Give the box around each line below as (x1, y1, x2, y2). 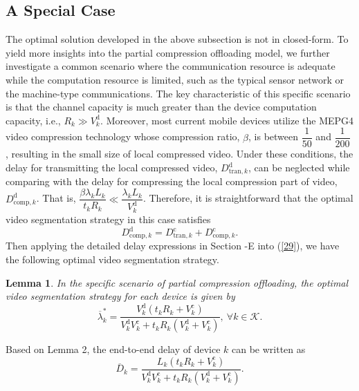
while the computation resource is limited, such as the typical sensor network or (6, 72, 344, 86)
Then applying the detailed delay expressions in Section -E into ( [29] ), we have (6, 238, 340, 253)
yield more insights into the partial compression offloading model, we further (6, 45, 330, 59)
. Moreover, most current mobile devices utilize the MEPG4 (100, 113, 354, 127)
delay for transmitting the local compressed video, (6, 160, 218, 175)
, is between (248, 129, 299, 144)
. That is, (36, 191, 76, 205)
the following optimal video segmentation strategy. (6, 252, 219, 267)
